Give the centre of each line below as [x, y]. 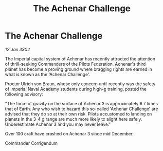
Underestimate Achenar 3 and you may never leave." [58, 124]
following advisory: [24, 94]
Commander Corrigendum [31, 143]
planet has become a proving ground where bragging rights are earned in [79, 69]
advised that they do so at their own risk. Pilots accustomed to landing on [79, 114]
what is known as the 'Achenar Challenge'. [47, 74]
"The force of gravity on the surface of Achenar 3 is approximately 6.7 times [81, 103]
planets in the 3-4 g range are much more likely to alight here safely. [73, 119]
